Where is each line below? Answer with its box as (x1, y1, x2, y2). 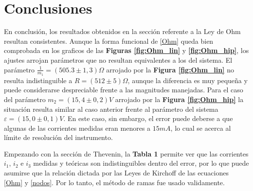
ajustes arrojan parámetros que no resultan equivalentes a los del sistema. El (4, 54, 233, 65)
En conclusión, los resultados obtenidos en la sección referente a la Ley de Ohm (4, 26, 241, 36)
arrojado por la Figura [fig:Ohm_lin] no (106, 64, 235, 74)
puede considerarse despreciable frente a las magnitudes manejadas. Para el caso (4, 85, 243, 95)
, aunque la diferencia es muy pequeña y (127, 75, 248, 85)
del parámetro (4, 94, 46, 104)
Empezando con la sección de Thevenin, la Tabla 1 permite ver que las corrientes (4, 148, 249, 158)
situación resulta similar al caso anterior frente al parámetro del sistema (4, 104, 218, 114)
